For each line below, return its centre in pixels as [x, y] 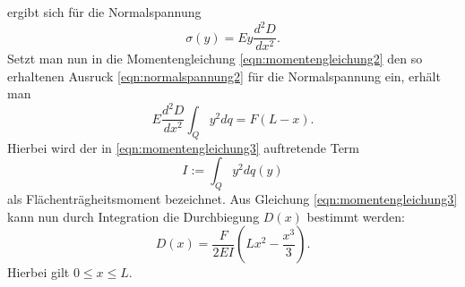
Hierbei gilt [39, 272]
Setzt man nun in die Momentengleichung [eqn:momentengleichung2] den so [215, 59]
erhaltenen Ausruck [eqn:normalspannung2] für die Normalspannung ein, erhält [224, 76]
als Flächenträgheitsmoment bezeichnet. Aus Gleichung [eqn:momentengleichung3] [232, 199]
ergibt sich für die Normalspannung [104, 12]
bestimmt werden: [356, 216]
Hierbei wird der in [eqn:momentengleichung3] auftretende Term [184, 147]
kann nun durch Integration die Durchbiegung [133, 216]
